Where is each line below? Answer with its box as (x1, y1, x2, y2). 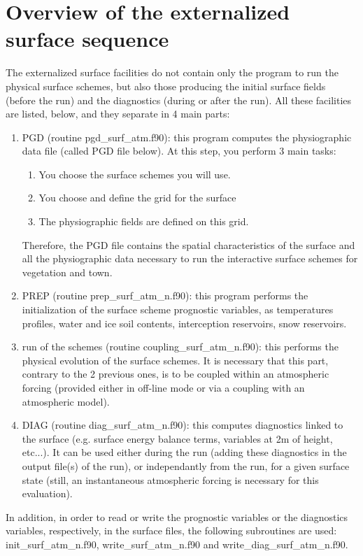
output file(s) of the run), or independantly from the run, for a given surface (22, 458, 350, 473)
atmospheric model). (22, 394, 110, 408)
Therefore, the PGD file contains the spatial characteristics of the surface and (22, 237, 355, 252)
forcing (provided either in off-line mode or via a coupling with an (22, 380, 305, 394)
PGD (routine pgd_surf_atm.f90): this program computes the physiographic (22, 129, 352, 144)
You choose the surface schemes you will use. (38, 166, 231, 181)
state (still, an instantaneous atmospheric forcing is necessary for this (22, 472, 319, 487)
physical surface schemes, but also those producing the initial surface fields (6, 78, 326, 93)
